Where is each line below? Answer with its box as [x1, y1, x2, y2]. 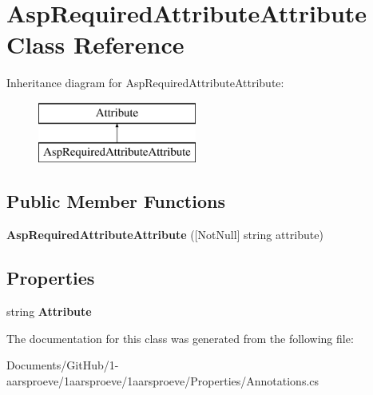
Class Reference [6, 28, 185, 61]
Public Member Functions [6, 189, 225, 213]
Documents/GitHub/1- [6, 357, 119, 373]
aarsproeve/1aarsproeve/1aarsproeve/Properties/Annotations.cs [6, 372, 319, 389]
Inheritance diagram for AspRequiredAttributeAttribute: [6, 74, 284, 91]
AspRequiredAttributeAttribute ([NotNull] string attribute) [6, 226, 323, 243]
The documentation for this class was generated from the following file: [6, 329, 354, 346]
